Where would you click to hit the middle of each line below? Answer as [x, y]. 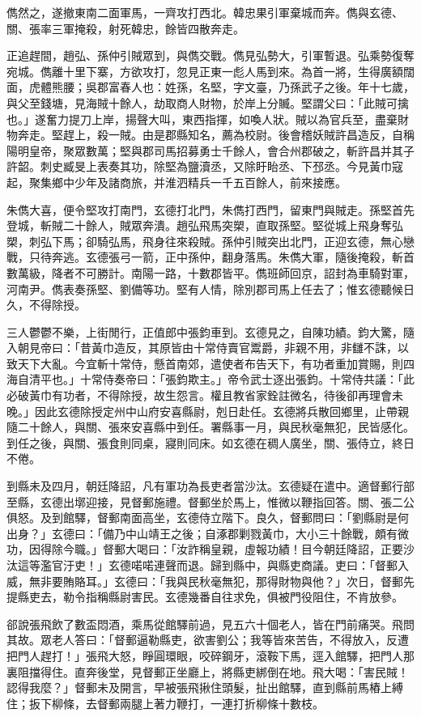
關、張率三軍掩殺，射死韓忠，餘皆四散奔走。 [125, 28]
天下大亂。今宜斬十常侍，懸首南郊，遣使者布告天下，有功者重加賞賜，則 [210, 363]
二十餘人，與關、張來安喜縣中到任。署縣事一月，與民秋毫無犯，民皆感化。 [216, 427]
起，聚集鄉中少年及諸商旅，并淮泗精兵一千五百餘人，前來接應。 [176, 182]
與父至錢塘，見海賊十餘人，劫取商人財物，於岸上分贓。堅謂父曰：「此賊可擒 [208, 102]
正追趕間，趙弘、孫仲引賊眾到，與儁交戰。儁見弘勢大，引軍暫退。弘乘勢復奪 [210, 55]
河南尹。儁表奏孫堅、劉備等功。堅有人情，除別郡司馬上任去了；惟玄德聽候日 [210, 288]
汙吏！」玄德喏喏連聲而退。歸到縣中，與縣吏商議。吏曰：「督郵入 [236, 565]
